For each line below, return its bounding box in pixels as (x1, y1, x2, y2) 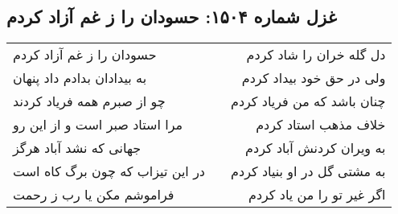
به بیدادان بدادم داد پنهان (13, 68, 147, 88)
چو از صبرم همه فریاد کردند (13, 92, 166, 111)
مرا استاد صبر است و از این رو (13, 115, 183, 134)
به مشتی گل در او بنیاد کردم (231, 162, 386, 181)
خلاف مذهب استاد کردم (256, 115, 386, 134)
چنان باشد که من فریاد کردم (230, 92, 386, 111)
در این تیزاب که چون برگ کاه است (13, 162, 205, 181)
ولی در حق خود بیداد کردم (241, 68, 386, 88)
